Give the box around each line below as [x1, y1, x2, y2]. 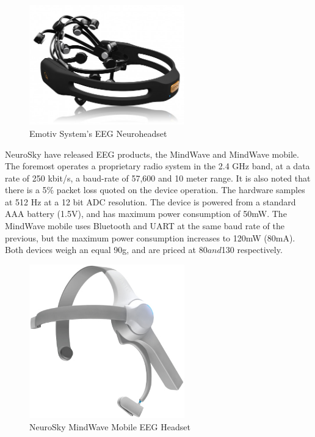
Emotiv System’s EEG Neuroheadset [29, 127, 167, 139]
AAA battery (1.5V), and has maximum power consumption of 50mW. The [5, 207, 287, 220]
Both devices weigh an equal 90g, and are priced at [5, 243, 196, 256]
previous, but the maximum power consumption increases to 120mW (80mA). [5, 231, 295, 244]
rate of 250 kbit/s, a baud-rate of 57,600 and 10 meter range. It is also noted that [5, 171, 311, 184]
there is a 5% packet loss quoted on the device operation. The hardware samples [5, 183, 305, 196]
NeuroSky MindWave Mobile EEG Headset [29, 420, 190, 433]
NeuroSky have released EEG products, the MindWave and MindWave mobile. [5, 147, 299, 160]
